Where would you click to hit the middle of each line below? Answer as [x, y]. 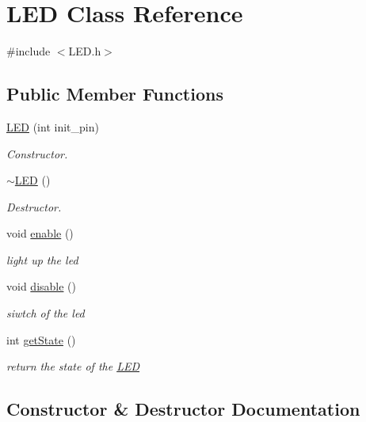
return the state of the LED [73, 366]
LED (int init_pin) [53, 126]
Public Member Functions [115, 94]
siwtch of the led [46, 313]
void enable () [40, 233]
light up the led [42, 259]
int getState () [41, 339]
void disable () [41, 286]
